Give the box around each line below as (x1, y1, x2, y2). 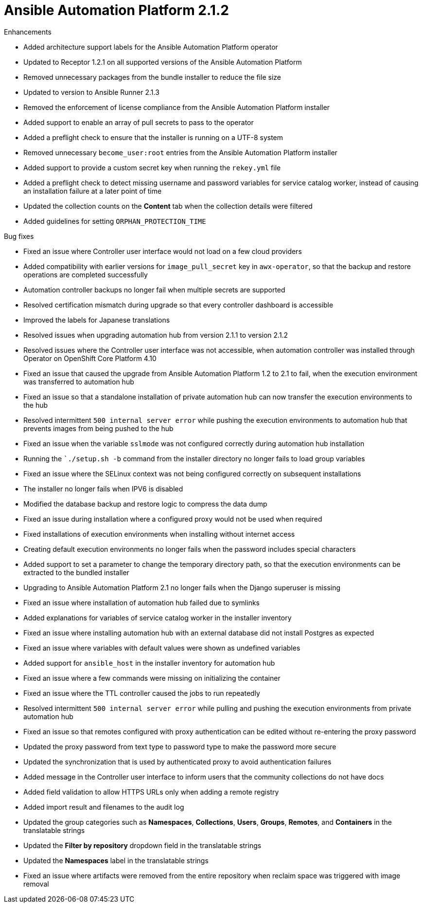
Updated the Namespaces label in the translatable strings (23, 856, 209, 865)
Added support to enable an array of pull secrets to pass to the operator (23, 118, 254, 127)
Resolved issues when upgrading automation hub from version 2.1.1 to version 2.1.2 (23, 330, 288, 339)
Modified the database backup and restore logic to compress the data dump (23, 499, 267, 508)
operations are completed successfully (23, 270, 148, 279)
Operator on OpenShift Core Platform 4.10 (23, 354, 157, 363)
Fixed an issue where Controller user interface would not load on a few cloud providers (23, 247, 302, 255)
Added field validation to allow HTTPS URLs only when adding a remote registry (23, 787, 279, 796)
